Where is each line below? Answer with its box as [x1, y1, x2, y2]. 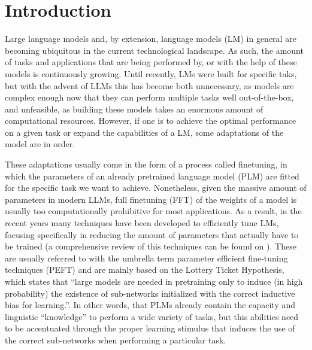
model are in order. [5, 138, 75, 150]
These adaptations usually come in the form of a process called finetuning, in [5, 158, 287, 171]
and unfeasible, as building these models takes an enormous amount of [5, 102, 263, 115]
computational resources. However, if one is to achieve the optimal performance [5, 114, 296, 127]
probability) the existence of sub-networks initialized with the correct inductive [5, 287, 295, 299]
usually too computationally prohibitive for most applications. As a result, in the [5, 205, 302, 217]
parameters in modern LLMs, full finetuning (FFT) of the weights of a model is [5, 193, 297, 205]
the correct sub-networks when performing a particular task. [5, 333, 226, 346]
